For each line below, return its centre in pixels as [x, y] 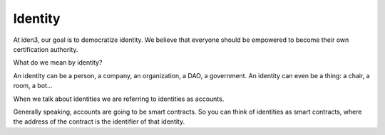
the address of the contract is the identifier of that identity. [99, 121]
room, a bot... [33, 86]
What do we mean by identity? [58, 63]
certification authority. [46, 49]
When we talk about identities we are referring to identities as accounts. [119, 99]
